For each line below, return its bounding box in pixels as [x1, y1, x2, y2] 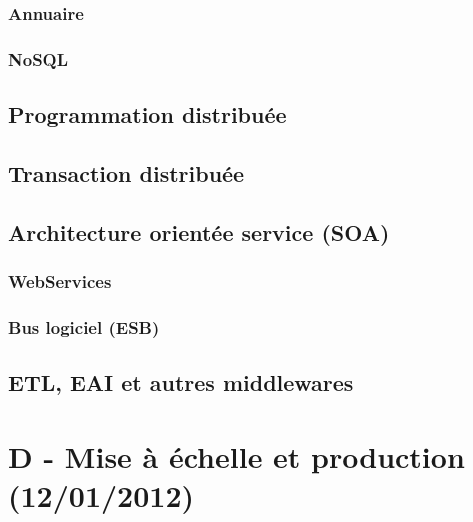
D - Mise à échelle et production [8, 435, 465, 476]
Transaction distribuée [8, 157, 245, 188]
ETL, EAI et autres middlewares [8, 367, 354, 398]
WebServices [8, 268, 112, 293]
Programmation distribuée [8, 99, 287, 130]
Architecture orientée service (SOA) [8, 216, 390, 247]
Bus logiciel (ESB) [8, 314, 160, 339]
